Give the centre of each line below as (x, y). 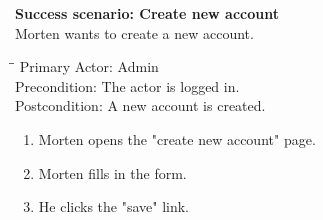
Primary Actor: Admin (89, 66)
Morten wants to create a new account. (134, 32)
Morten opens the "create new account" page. (177, 138)
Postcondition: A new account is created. (140, 105)
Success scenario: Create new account (147, 13)
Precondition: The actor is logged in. (127, 85)
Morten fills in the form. (112, 172)
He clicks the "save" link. (114, 206)
